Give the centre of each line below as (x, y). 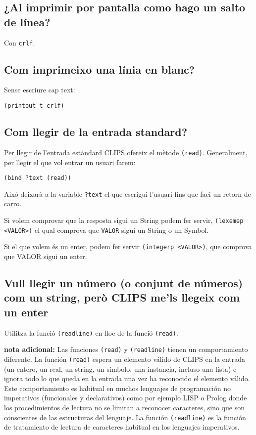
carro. (13, 203)
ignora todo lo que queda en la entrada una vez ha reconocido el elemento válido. (127, 378)
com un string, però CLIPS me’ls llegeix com (122, 297)
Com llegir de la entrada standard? (96, 132)
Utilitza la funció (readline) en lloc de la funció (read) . (91, 332)
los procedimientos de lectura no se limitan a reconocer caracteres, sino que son (124, 407)
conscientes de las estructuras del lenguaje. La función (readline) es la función (125, 417)
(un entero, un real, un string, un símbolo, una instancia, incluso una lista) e (120, 369)
